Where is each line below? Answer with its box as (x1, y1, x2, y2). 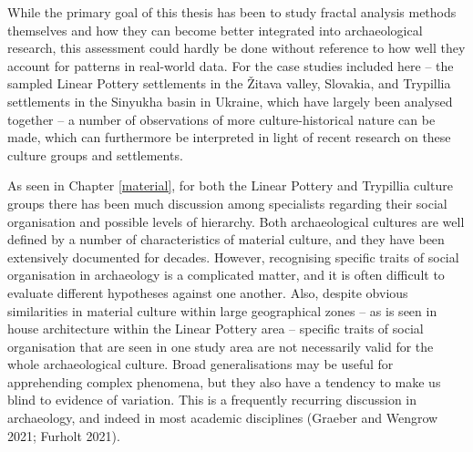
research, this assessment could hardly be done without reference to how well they (7, 38, 466, 57)
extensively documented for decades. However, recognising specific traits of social (7, 247, 459, 266)
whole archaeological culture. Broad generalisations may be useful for (7, 354, 394, 374)
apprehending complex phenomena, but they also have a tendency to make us (7, 372, 441, 391)
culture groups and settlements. (7, 145, 183, 164)
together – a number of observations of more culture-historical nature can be (7, 109, 436, 128)
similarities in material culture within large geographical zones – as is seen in (7, 301, 437, 320)
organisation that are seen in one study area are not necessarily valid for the (7, 336, 434, 355)
